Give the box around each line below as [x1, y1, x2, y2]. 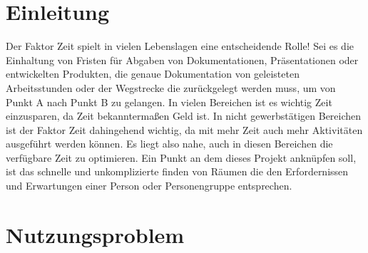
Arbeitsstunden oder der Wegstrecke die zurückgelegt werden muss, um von [6, 80, 336, 95]
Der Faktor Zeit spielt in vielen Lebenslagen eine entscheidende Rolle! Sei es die [6, 38, 354, 53]
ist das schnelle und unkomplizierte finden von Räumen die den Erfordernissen [6, 164, 349, 179]
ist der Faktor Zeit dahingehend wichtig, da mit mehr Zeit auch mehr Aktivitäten [6, 122, 363, 137]
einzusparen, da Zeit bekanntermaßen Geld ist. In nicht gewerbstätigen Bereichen [6, 108, 362, 123]
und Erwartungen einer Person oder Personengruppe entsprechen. [6, 178, 292, 193]
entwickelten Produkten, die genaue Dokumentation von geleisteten [6, 66, 300, 81]
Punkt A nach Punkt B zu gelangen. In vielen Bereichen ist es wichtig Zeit [6, 94, 332, 109]
